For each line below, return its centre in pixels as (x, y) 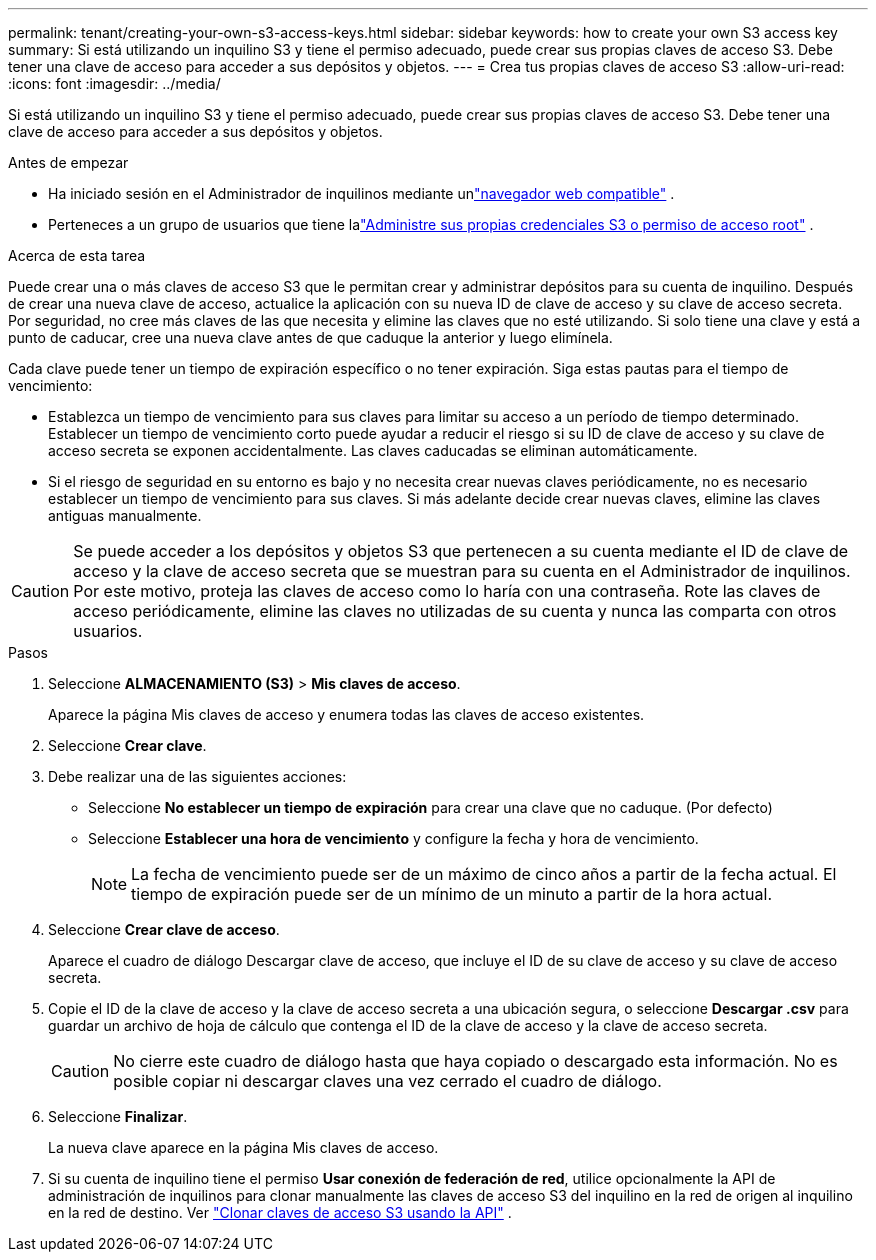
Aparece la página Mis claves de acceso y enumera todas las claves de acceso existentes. (346, 714)
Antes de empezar (68, 162)
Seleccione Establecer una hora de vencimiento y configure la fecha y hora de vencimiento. (393, 838)
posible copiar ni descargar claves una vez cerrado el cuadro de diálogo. (387, 1081)
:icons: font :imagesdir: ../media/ (114, 83)
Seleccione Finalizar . (118, 1116)
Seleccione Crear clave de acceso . (164, 929)
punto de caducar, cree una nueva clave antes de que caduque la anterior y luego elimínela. (310, 337)
